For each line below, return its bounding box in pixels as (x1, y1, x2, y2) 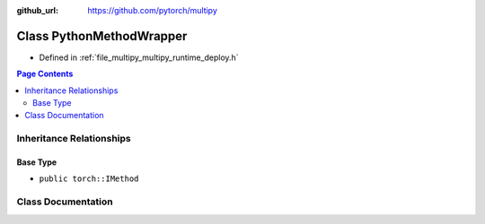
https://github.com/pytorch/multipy (87, 5, 217, 15)
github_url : (16, 5, 58, 15)
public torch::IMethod (39, 174, 139, 184)
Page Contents (16, 68, 74, 80)
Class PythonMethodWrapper (16, 28, 188, 44)
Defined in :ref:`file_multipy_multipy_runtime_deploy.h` (39, 52, 239, 63)
